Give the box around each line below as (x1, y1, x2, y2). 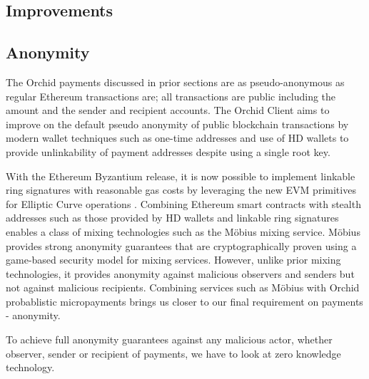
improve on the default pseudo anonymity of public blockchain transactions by (6, 116, 349, 131)
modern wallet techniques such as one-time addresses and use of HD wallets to (6, 130, 349, 145)
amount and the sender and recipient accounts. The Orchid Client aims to (6, 103, 330, 118)
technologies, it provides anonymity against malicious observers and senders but (6, 266, 355, 281)
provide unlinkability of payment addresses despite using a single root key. (6, 144, 330, 159)
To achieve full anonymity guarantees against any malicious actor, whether (6, 332, 333, 347)
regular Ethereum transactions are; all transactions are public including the (6, 88, 336, 103)
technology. (6, 360, 55, 375)
